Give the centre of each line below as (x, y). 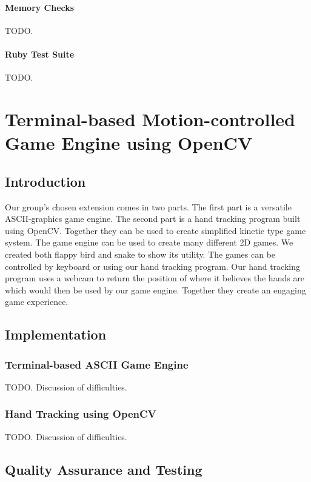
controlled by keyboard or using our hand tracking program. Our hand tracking (153, 266)
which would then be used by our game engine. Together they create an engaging (155, 290)
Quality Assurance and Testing (104, 469)
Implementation (56, 334)
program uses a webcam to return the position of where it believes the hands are (155, 278)
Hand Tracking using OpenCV (81, 414)
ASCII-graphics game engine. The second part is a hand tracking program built (153, 219)
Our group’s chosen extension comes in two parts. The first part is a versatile (148, 206)
